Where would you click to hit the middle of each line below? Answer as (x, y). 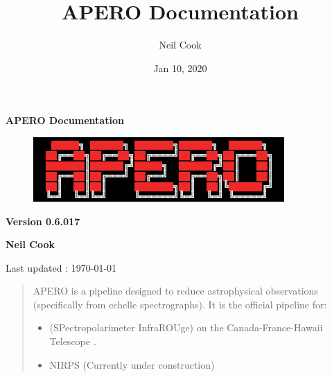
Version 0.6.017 (43, 221)
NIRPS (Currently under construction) (132, 364)
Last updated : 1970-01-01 (61, 267)
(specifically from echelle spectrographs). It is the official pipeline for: (180, 304)
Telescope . (73, 341)
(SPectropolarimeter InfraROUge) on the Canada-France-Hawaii (186, 327)
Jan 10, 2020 (180, 68)
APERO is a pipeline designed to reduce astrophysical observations (175, 291)
